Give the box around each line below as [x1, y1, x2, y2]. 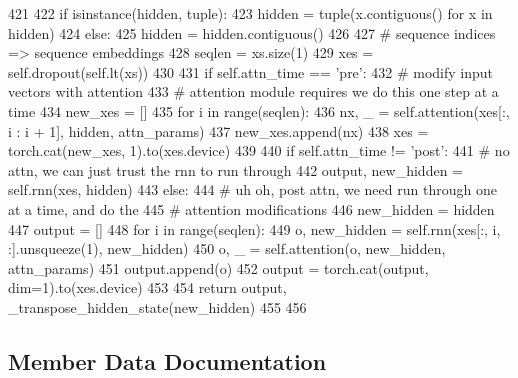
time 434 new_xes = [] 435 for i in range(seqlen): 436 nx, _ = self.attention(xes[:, [8, 100, 510, 121]
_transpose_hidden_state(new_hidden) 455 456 [8, 296, 307, 317]
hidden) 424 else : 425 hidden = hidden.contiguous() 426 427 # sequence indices [8, 22, 496, 43]
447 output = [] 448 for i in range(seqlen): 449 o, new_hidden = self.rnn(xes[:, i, [8, 218, 501, 239]
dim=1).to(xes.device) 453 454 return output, [8, 277, 287, 298]
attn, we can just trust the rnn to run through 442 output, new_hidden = [8, 159, 463, 180]
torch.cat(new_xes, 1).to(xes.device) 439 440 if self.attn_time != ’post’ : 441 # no [8, 140, 510, 161]
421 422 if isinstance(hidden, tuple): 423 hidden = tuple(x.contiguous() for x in [8, 3, 493, 23]
